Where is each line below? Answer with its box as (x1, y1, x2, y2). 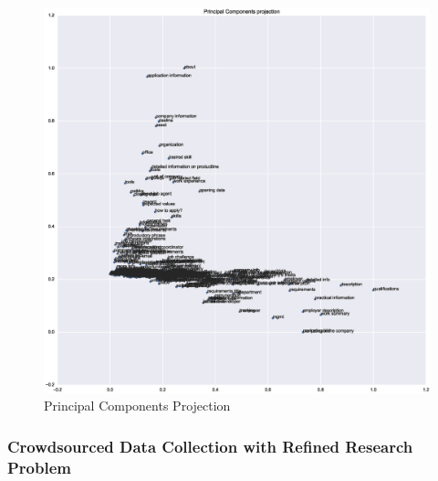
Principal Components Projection (44, 396, 231, 415)
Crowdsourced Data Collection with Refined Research (7, 434, 413, 457)
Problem (7, 455, 71, 478)
